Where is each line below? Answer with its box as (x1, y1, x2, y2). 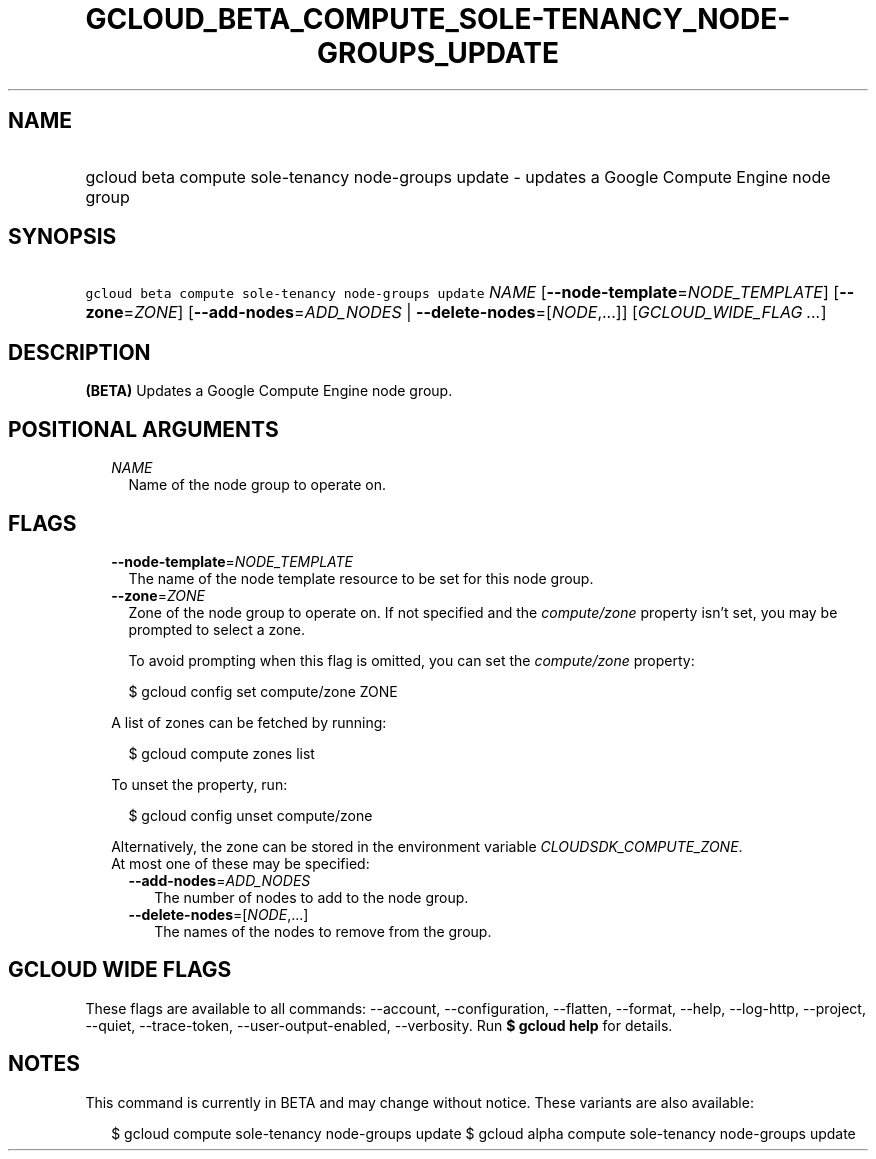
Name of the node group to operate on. (128, 476, 387, 494)
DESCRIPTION (8, 339, 151, 365)
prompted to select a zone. (128, 620, 305, 638)
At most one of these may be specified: (111, 854, 370, 872)
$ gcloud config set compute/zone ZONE (128, 682, 398, 700)
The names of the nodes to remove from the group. (154, 922, 492, 940)
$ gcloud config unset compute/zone (128, 806, 373, 824)
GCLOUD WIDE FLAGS (8, 957, 232, 983)
